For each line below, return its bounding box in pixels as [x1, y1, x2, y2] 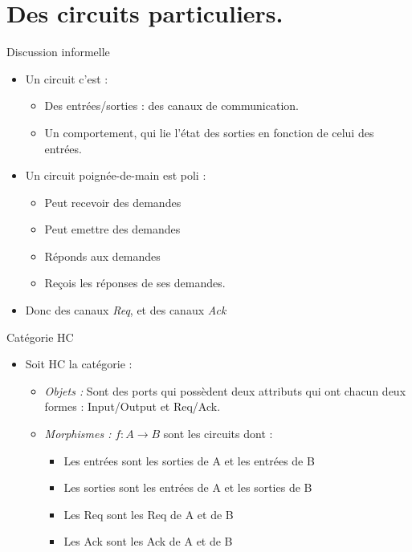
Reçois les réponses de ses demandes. [44, 274, 226, 291]
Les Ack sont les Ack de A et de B [63, 533, 233, 550]
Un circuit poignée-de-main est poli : [25, 167, 206, 184]
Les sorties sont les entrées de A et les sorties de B [63, 479, 312, 496]
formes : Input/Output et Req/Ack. [44, 398, 221, 415]
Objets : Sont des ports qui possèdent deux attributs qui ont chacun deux [44, 382, 406, 399]
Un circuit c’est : [25, 70, 108, 87]
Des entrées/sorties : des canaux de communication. [44, 97, 299, 114]
